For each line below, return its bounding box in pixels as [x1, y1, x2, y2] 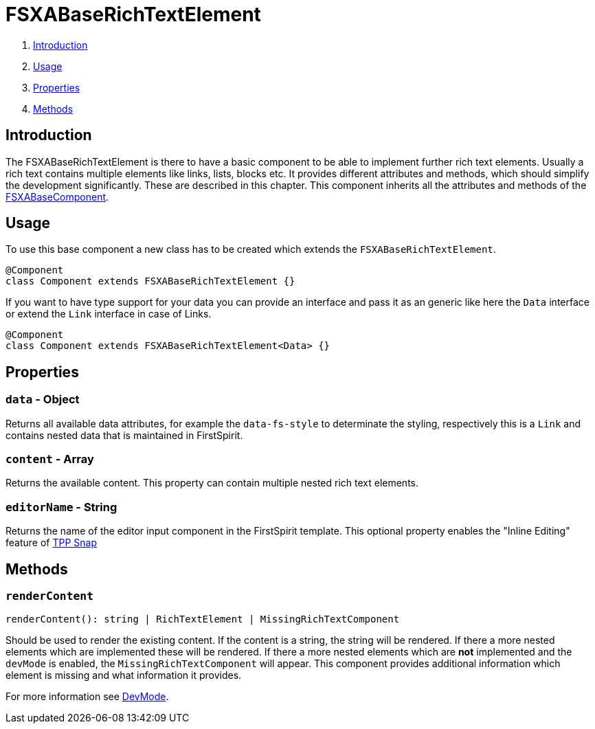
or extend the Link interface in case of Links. [5, 308, 212, 320]
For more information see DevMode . [5, 691, 169, 703]
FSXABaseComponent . [5, 190, 109, 203]
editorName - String [5, 500, 117, 514]
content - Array [5, 452, 94, 467]
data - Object [5, 392, 80, 407]
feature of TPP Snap [5, 537, 97, 549]
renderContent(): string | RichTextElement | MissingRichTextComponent [5, 614, 400, 625]
